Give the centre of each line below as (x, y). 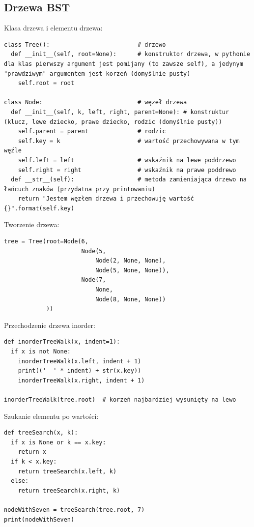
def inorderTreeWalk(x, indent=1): (62, 342)
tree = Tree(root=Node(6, (46, 242)
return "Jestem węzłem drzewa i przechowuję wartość (106, 199)
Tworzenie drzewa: (32, 224)
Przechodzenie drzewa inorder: (50, 325)
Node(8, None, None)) (131, 299)
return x (32, 452)
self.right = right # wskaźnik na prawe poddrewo (127, 170)
